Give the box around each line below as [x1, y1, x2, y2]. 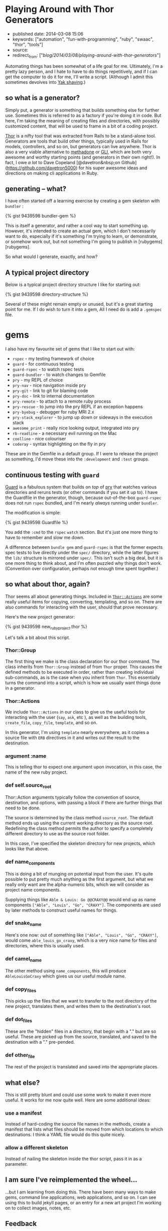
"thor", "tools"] [12, 41, 44, 47]
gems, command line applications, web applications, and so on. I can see [5, 1194, 156, 1200]
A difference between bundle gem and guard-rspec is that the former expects [5, 544, 163, 550]
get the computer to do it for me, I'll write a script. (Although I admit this [5, 74, 153, 80]
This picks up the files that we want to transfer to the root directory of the [5, 998, 157, 1004]
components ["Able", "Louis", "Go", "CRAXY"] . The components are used [5, 902, 161, 908]
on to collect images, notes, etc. [5, 1205, 72, 1211]
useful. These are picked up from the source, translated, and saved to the [5, 1033, 157, 1040]
